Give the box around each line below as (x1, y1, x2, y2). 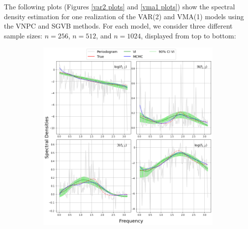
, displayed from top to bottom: (141, 30, 236, 40)
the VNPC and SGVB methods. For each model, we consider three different (4, 21, 233, 31)
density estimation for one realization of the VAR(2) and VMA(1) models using (4, 11, 244, 21)
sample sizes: (4, 30, 42, 40)
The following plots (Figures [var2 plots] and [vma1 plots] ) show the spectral (4, 1, 235, 11)
